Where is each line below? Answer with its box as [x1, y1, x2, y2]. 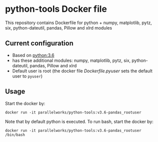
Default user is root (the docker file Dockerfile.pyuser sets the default [12, 68, 153, 74]
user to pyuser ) [12, 73, 43, 79]
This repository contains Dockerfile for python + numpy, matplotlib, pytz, [5, 20, 152, 26]
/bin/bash [5, 132, 26, 137]
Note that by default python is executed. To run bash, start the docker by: [5, 118, 154, 124]
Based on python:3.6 [12, 52, 55, 58]
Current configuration [5, 39, 74, 48]
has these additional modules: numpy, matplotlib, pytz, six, [12, 57, 131, 63]
